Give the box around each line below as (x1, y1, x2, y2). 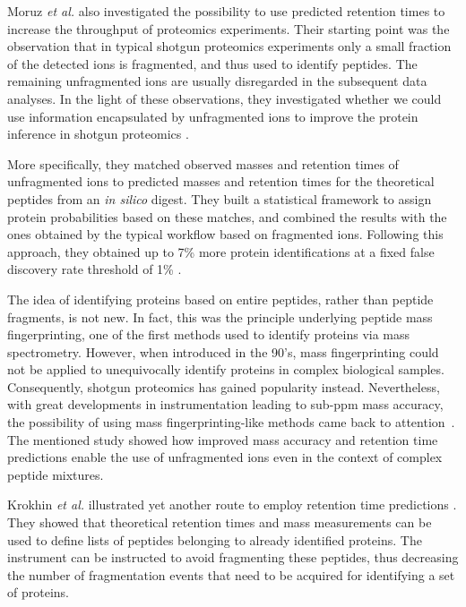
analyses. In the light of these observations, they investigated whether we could (7, 89, 442, 107)
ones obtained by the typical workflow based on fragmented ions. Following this (7, 225, 444, 244)
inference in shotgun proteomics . (7, 124, 189, 143)
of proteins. (7, 583, 69, 602)
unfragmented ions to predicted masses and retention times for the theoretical (7, 172, 435, 191)
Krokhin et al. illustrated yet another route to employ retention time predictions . (7, 495, 457, 514)
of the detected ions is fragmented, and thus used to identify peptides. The (7, 54, 418, 73)
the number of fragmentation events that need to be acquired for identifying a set (7, 565, 455, 584)
